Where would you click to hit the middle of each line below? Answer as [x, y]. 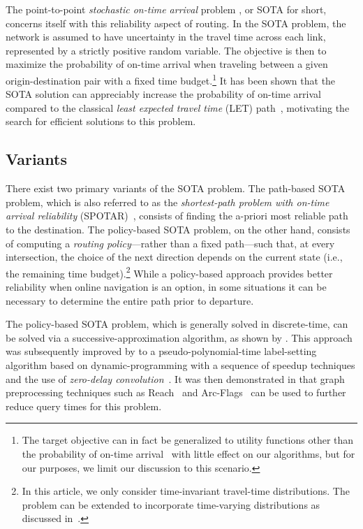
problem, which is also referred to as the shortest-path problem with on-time [168, 202]
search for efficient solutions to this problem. [101, 121]
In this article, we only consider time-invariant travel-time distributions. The [186, 491]
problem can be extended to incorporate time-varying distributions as [171, 504]
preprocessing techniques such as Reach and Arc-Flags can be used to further [176, 392]
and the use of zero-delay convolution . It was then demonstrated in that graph [175, 378]
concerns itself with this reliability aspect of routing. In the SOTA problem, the [176, 23]
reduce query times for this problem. [84, 406]
